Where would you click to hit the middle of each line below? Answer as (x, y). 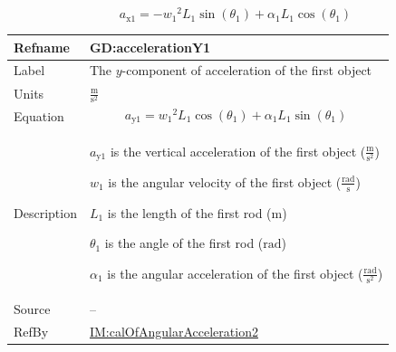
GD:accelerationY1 (150, 47)
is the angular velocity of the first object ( (225, 181)
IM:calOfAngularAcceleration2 (174, 332)
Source (32, 309)
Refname (42, 47)
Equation (39, 115)
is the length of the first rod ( (189, 212)
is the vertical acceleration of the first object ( (238, 151)
